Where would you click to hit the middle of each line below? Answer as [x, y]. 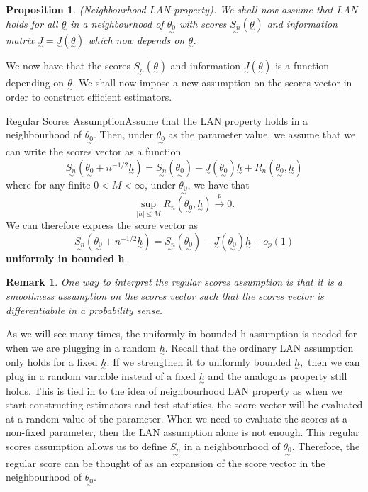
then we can [334, 362]
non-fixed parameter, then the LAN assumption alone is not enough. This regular [183, 432]
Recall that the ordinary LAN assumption [262, 347]
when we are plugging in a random [81, 347]
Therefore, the [329, 446]
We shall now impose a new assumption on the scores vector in [215, 82]
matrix [20, 40]
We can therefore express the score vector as [102, 225]
